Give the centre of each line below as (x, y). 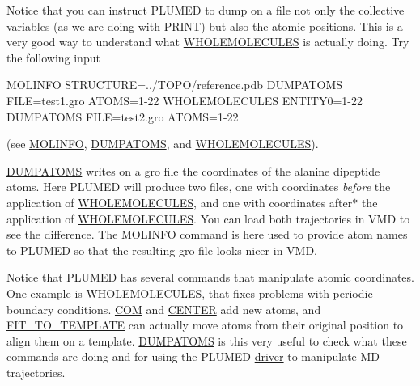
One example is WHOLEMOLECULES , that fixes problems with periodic (190, 293)
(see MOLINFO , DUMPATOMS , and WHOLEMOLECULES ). (163, 144)
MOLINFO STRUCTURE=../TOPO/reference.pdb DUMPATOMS (175, 85)
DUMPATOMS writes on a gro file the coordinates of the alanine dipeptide (193, 170)
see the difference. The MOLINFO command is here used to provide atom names (207, 234)
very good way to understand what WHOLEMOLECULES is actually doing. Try (208, 42)
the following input (53, 57)
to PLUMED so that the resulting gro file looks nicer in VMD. (162, 250)
